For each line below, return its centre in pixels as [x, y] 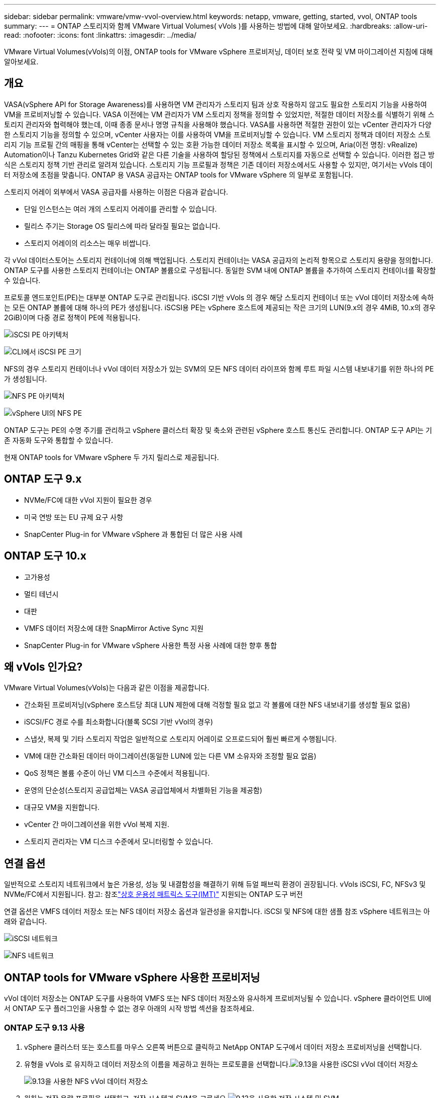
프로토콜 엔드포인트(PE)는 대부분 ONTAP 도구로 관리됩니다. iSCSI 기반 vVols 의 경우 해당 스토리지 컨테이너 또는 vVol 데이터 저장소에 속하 [219, 297]
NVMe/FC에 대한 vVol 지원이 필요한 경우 [88, 500]
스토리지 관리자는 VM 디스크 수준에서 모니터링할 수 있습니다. [119, 842]
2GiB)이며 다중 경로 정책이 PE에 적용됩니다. [72, 317]
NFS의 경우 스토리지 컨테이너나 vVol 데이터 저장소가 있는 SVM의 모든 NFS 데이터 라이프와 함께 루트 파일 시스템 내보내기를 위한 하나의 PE [219, 369]
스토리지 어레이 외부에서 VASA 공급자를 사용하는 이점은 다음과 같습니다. [116, 192]
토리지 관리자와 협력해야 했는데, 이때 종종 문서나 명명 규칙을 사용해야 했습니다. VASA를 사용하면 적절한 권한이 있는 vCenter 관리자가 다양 [218, 124]
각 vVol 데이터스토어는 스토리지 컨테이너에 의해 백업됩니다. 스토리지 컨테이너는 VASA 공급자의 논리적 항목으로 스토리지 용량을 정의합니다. [219, 260]
